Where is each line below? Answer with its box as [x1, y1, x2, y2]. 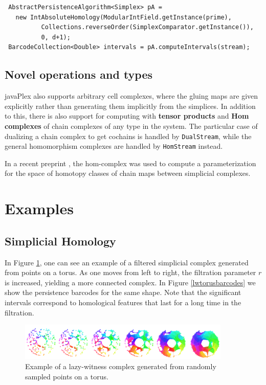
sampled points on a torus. [25, 371, 108, 381]
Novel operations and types [5, 66, 153, 82]
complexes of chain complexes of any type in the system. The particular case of [5, 120, 258, 131]
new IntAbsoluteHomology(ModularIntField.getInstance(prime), [15, 13, 232, 21]
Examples [5, 198, 74, 219]
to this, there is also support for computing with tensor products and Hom [5, 110, 249, 121]
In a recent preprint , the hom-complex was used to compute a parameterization [5, 157, 256, 168]
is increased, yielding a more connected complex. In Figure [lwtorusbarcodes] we [5, 277, 256, 287]
